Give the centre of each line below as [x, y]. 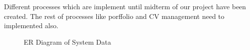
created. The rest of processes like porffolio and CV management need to [114, 16]
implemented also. [31, 25]
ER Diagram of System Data [67, 42]
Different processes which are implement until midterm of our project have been [125, 6]
